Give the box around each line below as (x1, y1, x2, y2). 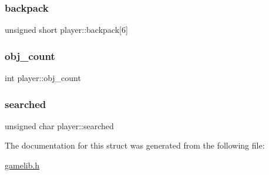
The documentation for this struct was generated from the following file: (5, 139, 265, 152)
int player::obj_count (5, 72, 81, 84)
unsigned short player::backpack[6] (5, 23, 128, 36)
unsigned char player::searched (5, 119, 114, 132)
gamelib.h (5, 159, 40, 171)
